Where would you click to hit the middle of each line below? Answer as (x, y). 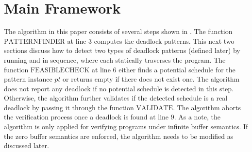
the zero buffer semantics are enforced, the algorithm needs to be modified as (119, 136)
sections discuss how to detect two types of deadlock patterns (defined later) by (122, 50)
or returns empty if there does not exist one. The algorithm (151, 79)
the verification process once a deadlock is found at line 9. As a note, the (112, 117)
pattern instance (28, 79)
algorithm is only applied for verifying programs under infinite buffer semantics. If (126, 127)
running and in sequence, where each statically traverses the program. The (115, 59)
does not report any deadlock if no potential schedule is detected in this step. (119, 88)
